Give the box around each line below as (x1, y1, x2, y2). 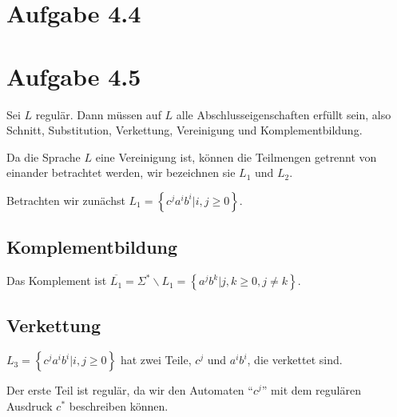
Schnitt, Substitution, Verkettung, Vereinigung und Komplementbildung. (6, 122, 363, 138)
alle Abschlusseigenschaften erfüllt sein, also (176, 106, 391, 122)
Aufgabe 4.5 (6, 59, 141, 92)
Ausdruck (6, 397, 53, 414)
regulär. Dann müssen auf (35, 106, 161, 122)
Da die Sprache (6, 148, 81, 165)
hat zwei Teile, (120, 351, 192, 368)
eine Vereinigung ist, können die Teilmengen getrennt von (95, 148, 377, 165)
